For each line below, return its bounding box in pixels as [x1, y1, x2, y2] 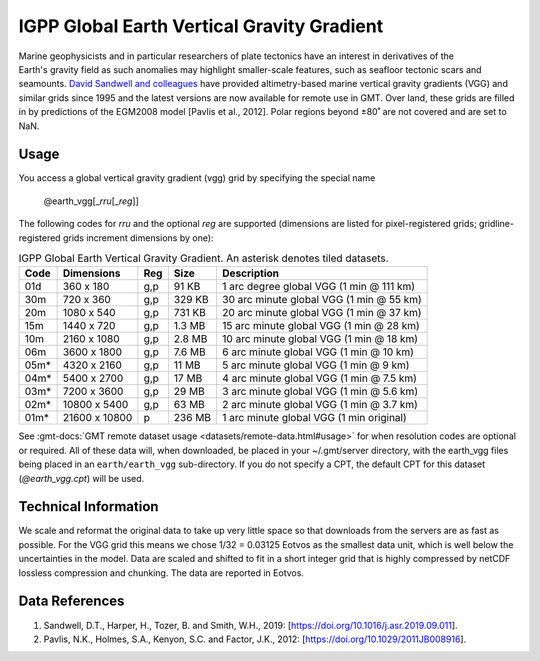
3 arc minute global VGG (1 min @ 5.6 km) [221, 385, 419, 399]
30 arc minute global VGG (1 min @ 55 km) [221, 293, 422, 307]
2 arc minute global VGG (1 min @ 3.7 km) [221, 398, 419, 412]
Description [221, 266, 280, 280]
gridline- [478, 218, 515, 230]
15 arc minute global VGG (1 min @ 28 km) [221, 319, 420, 333]
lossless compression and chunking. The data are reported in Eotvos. [18, 566, 305, 579]
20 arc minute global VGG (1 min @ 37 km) [221, 306, 422, 320]
